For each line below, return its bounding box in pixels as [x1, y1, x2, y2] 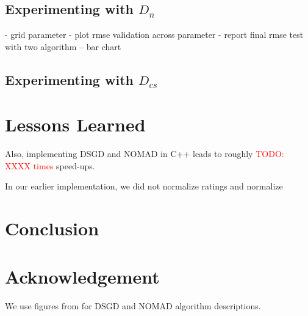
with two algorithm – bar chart [5, 40, 121, 53]
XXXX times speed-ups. [5, 159, 95, 172]
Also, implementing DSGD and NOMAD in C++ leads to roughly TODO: [5, 147, 284, 160]
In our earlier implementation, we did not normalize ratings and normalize [5, 180, 283, 193]
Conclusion [5, 216, 99, 241]
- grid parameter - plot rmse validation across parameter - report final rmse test [5, 28, 304, 41]
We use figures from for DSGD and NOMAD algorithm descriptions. [5, 299, 261, 312]
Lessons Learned [5, 112, 146, 137]
